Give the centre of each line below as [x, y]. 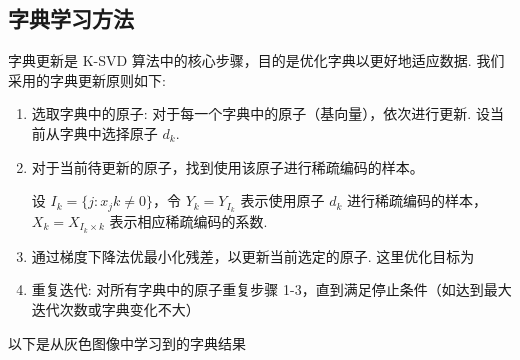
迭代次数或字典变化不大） [115, 309]
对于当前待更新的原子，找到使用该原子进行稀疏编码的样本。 [227, 166]
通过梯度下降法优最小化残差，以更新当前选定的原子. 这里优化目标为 [253, 255]
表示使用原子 [282, 200]
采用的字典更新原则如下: [87, 79]
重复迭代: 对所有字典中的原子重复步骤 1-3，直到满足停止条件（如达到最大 [271, 289]
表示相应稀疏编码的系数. [188, 221]
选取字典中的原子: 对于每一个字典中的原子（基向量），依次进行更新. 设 [260, 113]
